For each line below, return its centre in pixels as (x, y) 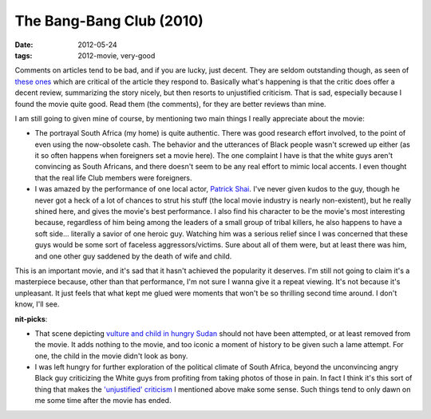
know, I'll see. (37, 304)
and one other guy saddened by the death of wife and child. (133, 256)
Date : (24, 45)
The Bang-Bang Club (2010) (109, 21)
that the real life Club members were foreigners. (113, 178)
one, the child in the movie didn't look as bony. (111, 356)
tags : (24, 55)
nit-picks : (31, 318)
